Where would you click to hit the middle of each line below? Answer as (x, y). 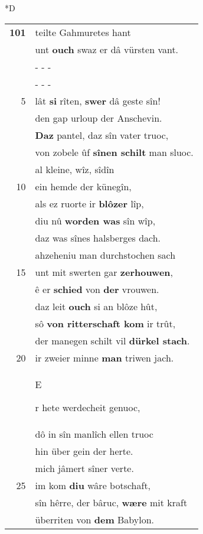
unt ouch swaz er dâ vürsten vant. (107, 49)
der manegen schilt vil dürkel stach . (112, 340)
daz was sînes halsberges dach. (98, 237)
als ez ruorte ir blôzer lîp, (89, 203)
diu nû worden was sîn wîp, (95, 220)
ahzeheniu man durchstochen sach (105, 255)
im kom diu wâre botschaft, (93, 485)
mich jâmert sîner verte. (84, 468)
